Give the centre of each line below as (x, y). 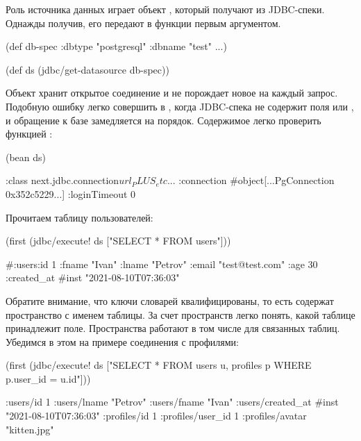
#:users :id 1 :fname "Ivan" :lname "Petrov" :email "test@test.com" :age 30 (162, 264)
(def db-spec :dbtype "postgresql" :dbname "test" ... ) (116, 46)
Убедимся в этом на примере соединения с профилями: (122, 341)
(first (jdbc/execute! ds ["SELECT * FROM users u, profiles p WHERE (159, 365)
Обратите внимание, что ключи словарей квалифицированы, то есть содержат (170, 300)
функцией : (29, 134)
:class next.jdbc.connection (62, 180)
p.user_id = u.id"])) (48, 378)
